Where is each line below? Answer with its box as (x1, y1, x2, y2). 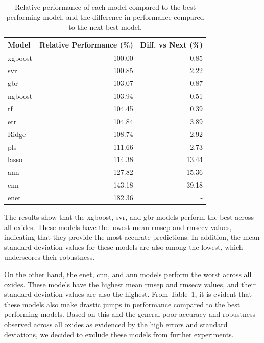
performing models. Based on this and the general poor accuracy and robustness (4, 309, 256, 319)
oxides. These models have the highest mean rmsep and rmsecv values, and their (4, 279, 256, 289)
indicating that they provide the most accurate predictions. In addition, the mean (4, 232, 260, 242)
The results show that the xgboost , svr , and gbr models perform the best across (4, 212, 254, 222)
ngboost (8, 90, 33, 101)
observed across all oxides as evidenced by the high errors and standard (4, 318, 228, 329)
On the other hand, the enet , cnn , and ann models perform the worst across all (4, 268, 252, 279)
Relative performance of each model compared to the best (14, 2, 196, 12)
